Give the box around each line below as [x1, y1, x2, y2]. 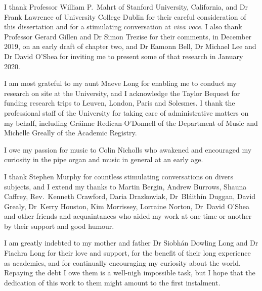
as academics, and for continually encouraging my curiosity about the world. [4, 257, 241, 268]
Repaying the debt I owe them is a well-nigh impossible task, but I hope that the [4, 267, 255, 278]
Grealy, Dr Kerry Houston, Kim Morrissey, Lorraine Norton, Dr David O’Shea [4, 201, 249, 211]
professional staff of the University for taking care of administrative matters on [4, 107, 249, 118]
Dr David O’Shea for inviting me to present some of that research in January [4, 51, 243, 61]
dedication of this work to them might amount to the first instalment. [4, 277, 221, 287]
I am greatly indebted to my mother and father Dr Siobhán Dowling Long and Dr [4, 237, 258, 248]
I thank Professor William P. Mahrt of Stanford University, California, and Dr [4, 2, 248, 12]
